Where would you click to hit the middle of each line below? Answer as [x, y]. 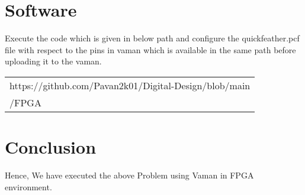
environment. [28, 186]
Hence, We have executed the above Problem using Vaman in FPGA [129, 175]
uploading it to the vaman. [53, 61]
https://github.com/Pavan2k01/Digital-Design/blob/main [130, 85]
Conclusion [51, 147]
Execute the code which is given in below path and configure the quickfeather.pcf [152, 38]
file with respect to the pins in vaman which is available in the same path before [150, 49]
